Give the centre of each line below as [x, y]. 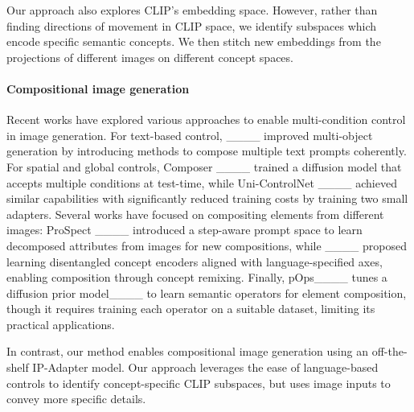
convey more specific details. [76, 399]
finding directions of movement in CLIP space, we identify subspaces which [192, 25]
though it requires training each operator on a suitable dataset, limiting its [191, 309]
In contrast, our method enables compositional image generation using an [187, 351]
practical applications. [61, 324]
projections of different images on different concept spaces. [150, 57]
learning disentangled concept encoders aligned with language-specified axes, [195, 261]
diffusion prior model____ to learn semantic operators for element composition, [207, 293]
